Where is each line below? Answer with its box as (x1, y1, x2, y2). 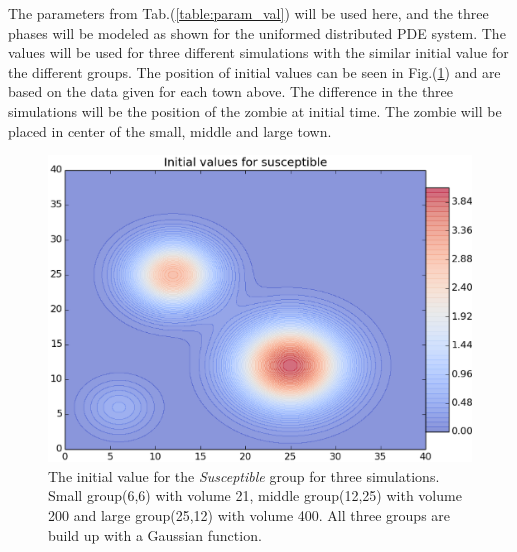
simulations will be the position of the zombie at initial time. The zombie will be (8, 100, 502, 121)
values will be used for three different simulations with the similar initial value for (8, 42, 509, 63)
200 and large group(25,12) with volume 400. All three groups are (48, 505, 451, 526)
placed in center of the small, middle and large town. (8, 120, 332, 141)
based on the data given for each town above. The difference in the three (8, 81, 454, 102)
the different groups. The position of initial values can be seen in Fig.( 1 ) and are (8, 61, 501, 82)
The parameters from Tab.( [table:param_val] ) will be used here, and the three (8, 3, 489, 23)
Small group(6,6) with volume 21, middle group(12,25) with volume (48, 485, 462, 506)
